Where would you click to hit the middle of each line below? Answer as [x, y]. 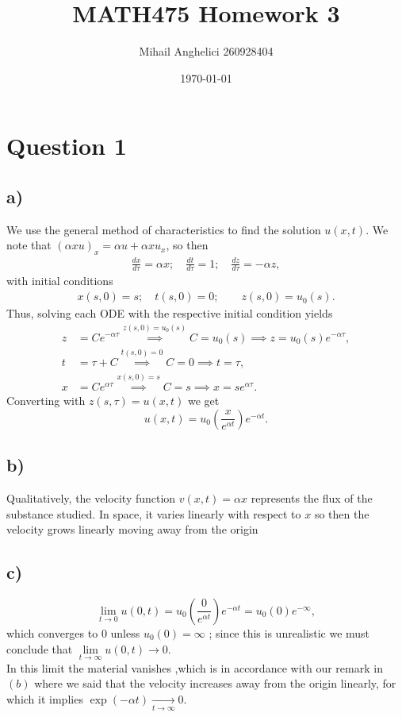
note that [29, 245]
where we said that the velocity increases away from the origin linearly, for [215, 683]
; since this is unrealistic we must [289, 632]
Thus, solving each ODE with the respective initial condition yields [170, 313]
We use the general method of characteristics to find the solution [164, 229]
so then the [342, 513]
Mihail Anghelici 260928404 [206, 51]
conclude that [40, 648]
